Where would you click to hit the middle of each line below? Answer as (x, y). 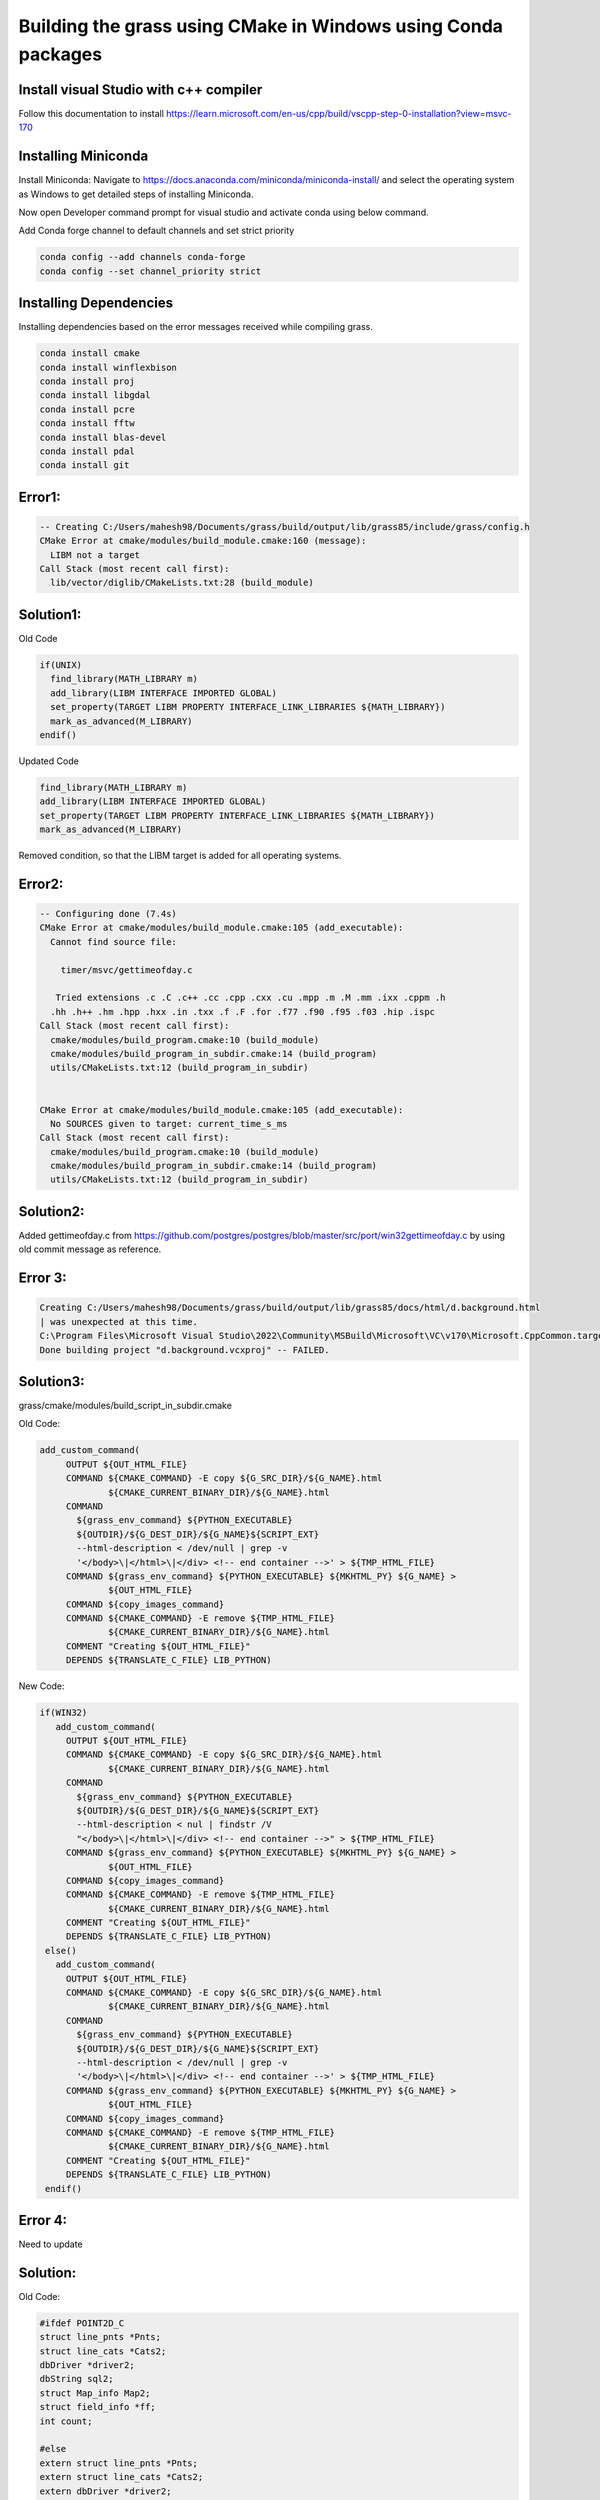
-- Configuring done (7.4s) (108, 914)
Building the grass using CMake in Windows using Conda (261, 26)
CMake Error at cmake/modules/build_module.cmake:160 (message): (203, 541)
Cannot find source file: (113, 941)
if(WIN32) (63, 1713)
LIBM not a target (95, 554)
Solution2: (51, 1211)
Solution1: (50, 614)
